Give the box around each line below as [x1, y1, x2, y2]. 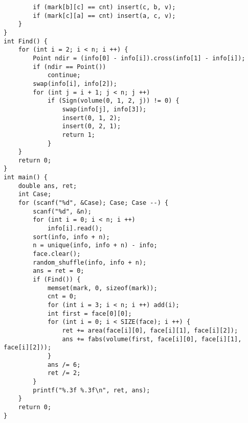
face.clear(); [33, 250, 81, 258]
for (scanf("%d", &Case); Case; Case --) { [18, 199, 169, 207]
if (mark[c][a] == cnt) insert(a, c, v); [33, 12, 176, 19]
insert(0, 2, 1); [62, 123, 121, 130]
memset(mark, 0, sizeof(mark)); [47, 284, 157, 292]
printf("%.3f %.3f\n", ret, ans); [33, 386, 150, 394]
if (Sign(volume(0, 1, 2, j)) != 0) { [47, 97, 179, 105]
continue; [47, 72, 81, 79]
